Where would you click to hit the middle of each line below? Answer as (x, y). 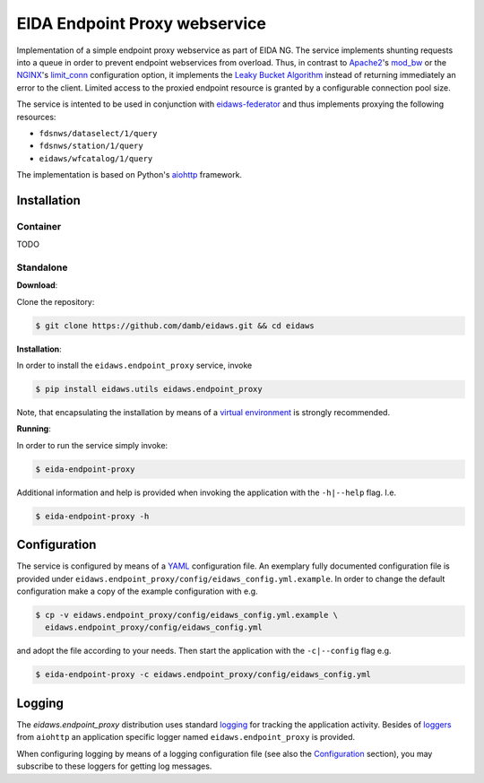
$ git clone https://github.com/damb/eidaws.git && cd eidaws (175, 326)
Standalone (42, 267)
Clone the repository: (56, 301)
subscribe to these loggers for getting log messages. (114, 766)
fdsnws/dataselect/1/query (98, 133)
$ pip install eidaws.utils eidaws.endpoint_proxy (149, 389)
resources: (36, 117)
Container (39, 226)
